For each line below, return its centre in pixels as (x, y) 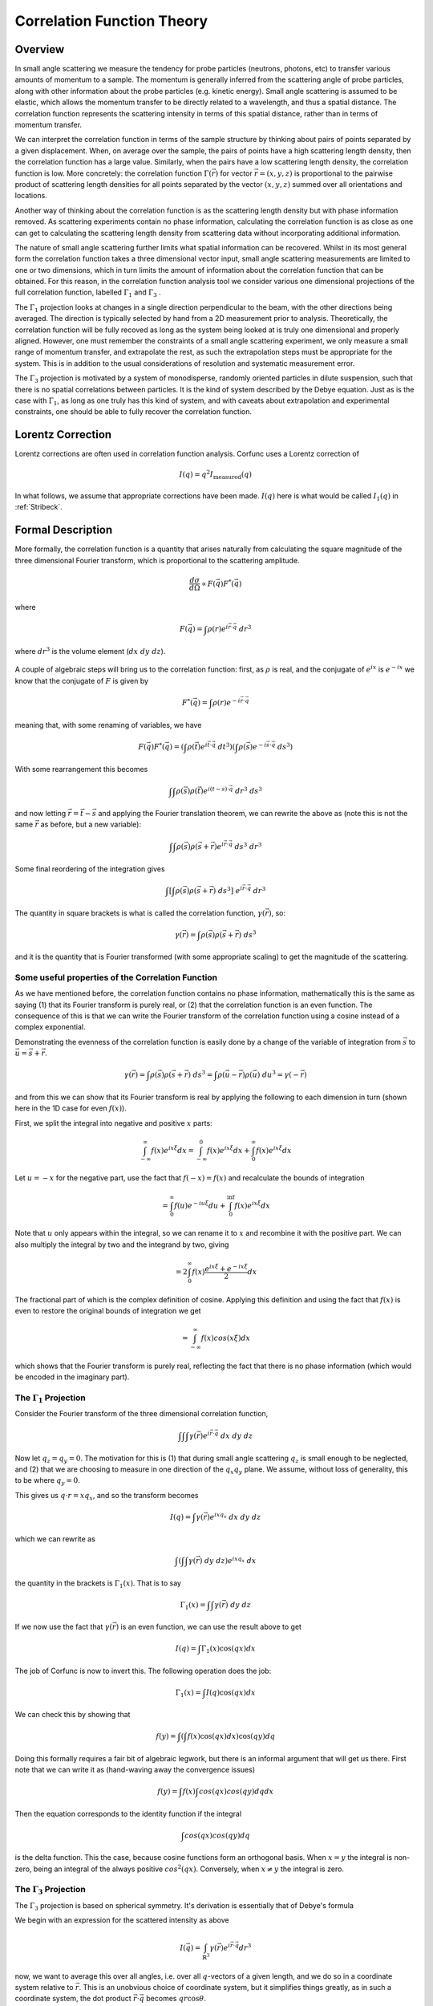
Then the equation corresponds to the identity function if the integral (128, 1813)
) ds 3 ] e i (228, 890)
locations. (31, 196)
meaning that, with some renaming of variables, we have (108, 725)
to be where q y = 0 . (47, 1482)
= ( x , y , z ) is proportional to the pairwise (326, 173)
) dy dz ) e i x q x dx (228, 1560)
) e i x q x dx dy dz (234, 1516)
